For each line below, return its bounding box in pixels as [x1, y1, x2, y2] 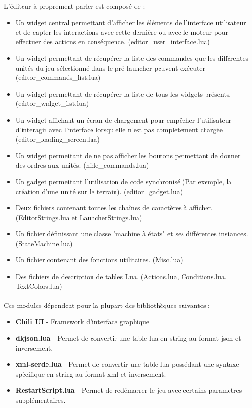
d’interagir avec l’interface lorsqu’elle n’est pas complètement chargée [15, 124, 223, 134]
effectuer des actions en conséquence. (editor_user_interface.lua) [15, 36, 210, 47]
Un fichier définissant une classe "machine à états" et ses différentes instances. [15, 229, 248, 239]
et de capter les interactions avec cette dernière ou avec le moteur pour [15, 26, 229, 37]
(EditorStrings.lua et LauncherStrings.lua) [15, 212, 142, 222]
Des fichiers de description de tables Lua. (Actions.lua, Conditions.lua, [15, 271, 227, 281]
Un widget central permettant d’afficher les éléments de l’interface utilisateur [15, 17, 246, 27]
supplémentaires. [15, 395, 66, 405]
